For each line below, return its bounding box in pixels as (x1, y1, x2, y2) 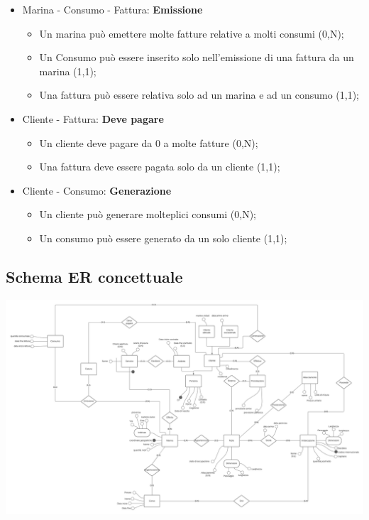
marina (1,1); (39, 63, 97, 78)
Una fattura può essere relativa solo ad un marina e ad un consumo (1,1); (39, 87, 359, 102)
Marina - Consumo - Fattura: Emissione (22, 2, 203, 16)
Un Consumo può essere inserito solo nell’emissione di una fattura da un (39, 50, 354, 65)
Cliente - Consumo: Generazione (22, 183, 172, 197)
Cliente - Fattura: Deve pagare (22, 111, 164, 126)
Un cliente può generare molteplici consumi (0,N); (39, 207, 257, 222)
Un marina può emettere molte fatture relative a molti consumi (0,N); (39, 26, 344, 40)
